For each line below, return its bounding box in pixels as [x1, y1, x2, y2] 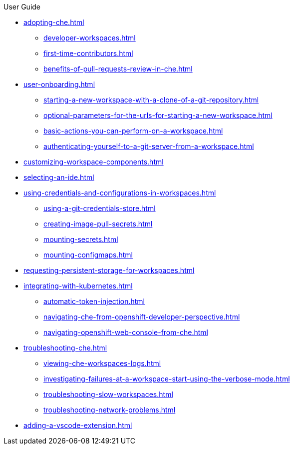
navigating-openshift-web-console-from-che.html [43, 328, 208, 336]
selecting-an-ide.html [23, 173, 94, 181]
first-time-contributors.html [43, 49, 133, 57]
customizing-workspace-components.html [23, 157, 164, 166]
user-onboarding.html [23, 80, 95, 88]
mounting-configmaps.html [43, 250, 133, 259]
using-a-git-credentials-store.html [43, 204, 156, 212]
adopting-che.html [23, 18, 84, 26]
